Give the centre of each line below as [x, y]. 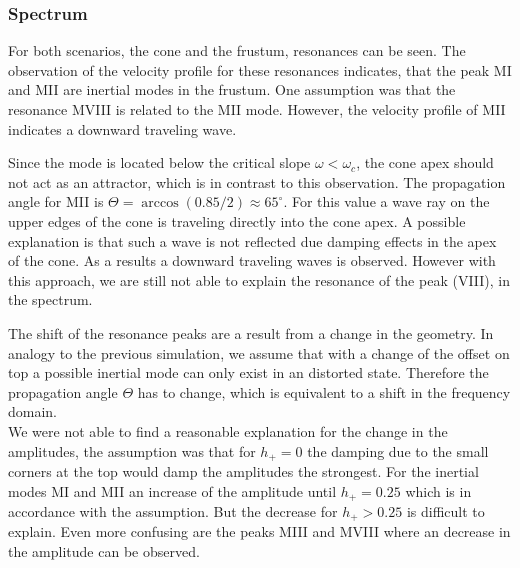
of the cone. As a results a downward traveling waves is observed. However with [252, 260]
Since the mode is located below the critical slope [159, 162]
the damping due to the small [398, 450]
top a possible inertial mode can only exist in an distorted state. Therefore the [248, 372]
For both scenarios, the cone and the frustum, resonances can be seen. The [237, 50]
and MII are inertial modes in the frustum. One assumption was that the [232, 89]
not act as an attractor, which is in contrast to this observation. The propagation [257, 181]
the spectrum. [50, 299]
